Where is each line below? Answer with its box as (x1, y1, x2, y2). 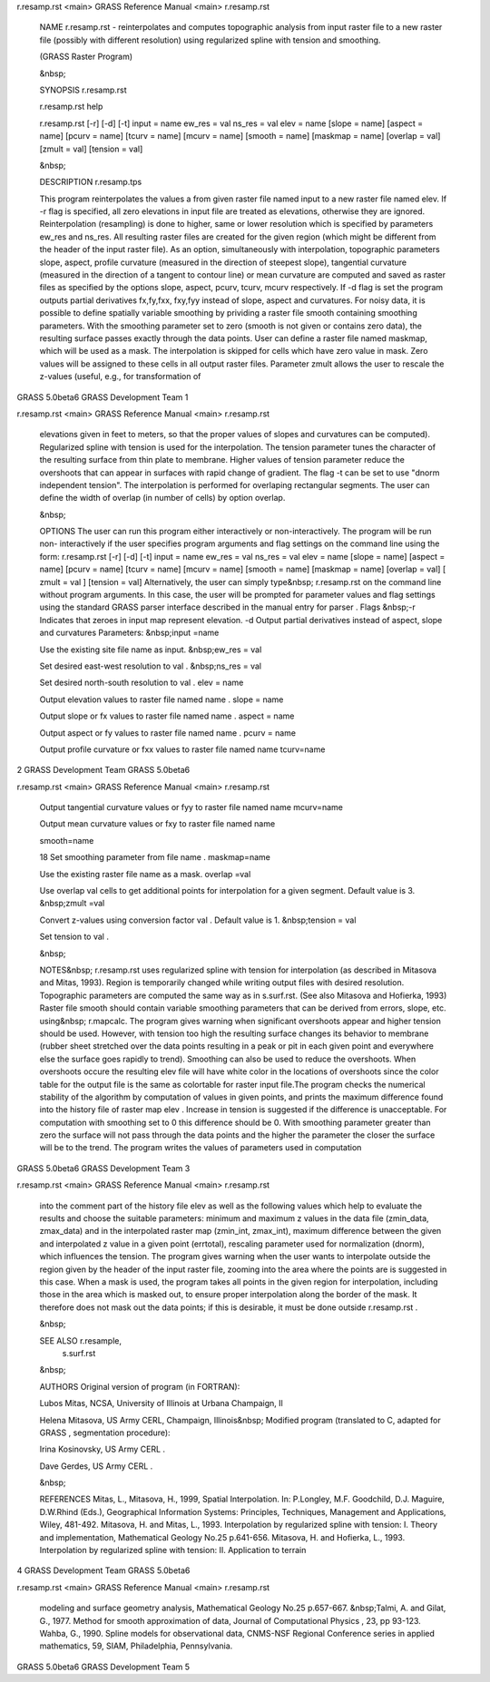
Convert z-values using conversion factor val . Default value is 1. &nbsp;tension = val (39, 914, 357, 925)
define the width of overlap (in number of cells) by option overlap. (39, 493, 286, 504)
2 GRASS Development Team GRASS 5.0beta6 (16, 765, 191, 776)
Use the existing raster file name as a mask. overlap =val (39, 868, 251, 879)
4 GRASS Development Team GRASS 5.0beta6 (16, 1565, 191, 1576)
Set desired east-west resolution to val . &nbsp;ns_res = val (39, 660, 262, 671)
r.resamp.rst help (39, 101, 103, 112)
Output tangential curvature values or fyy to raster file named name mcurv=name (39, 802, 344, 813)
